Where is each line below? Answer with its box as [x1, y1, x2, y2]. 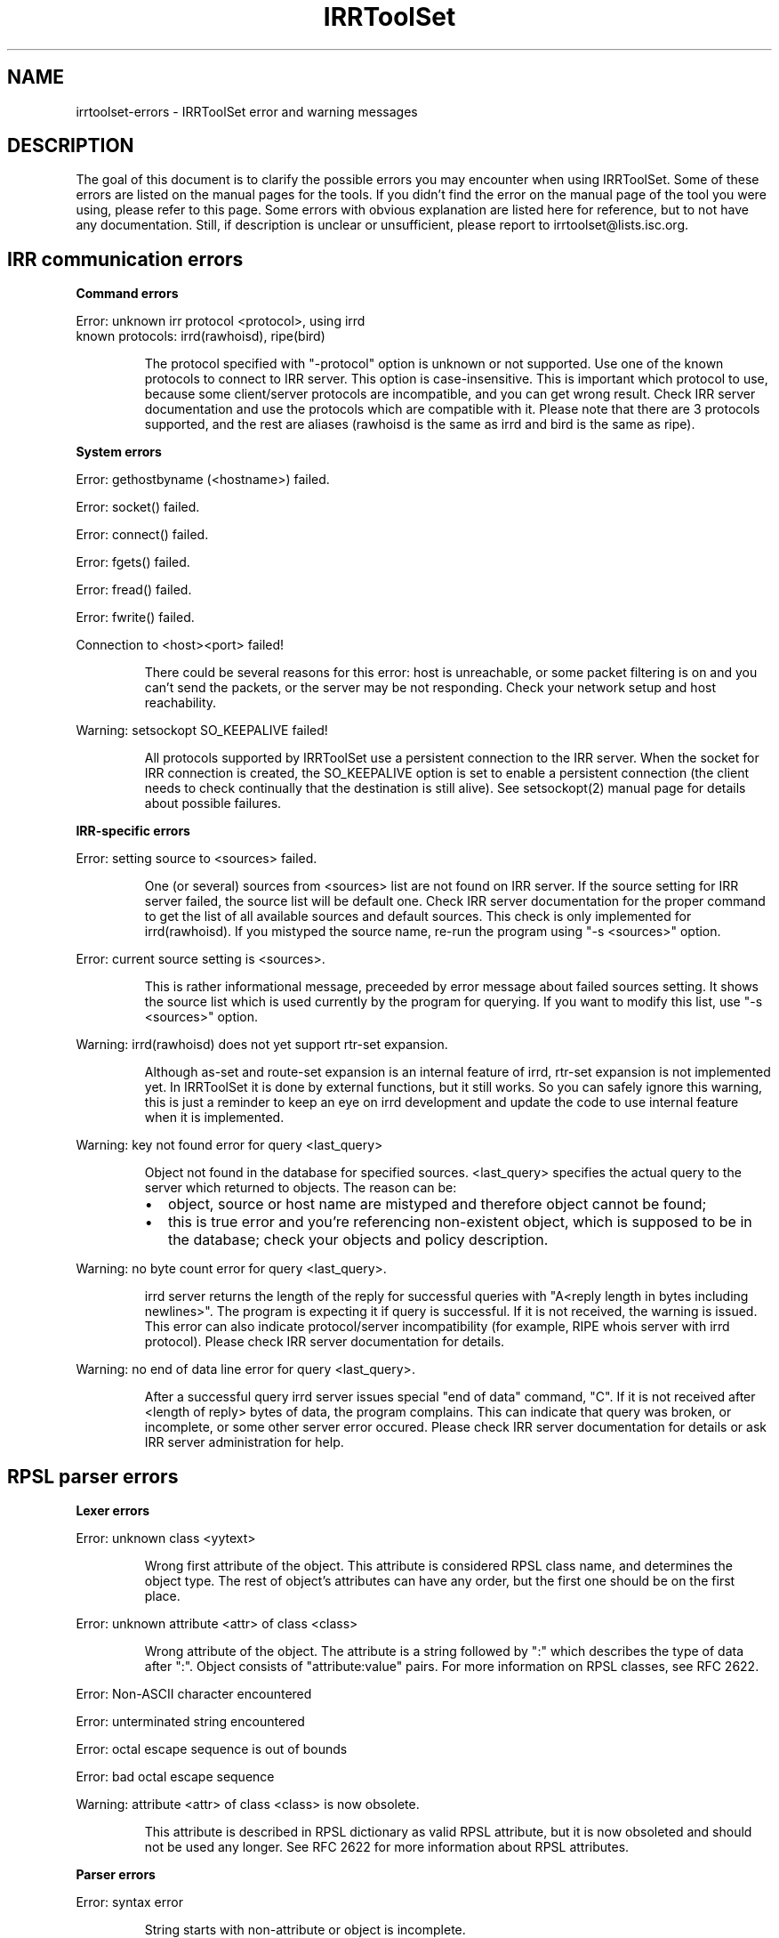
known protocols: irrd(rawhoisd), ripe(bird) [76, 328, 325, 344]
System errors [76, 444, 162, 460]
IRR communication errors [7, 247, 244, 271]
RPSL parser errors [7, 1465, 179, 1488]
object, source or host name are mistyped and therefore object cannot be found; [167, 1195, 707, 1214]
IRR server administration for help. [144, 1434, 344, 1450]
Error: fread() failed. [76, 582, 192, 598]
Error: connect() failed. [76, 527, 209, 543]
